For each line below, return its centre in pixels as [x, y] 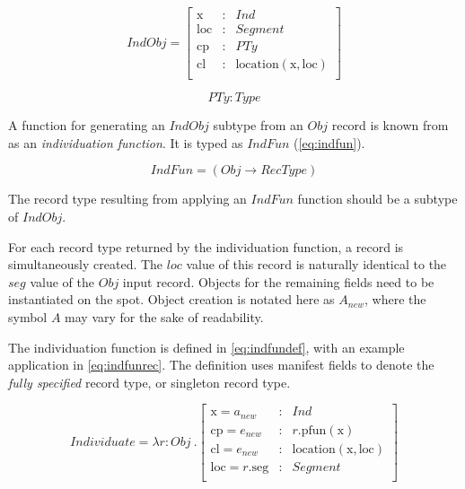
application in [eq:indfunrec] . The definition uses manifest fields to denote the [221, 365]
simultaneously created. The [86, 264]
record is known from [390, 125]
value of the [62, 281]
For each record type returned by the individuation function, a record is [206, 246]
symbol [28, 316]
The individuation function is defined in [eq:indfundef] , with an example [206, 347]
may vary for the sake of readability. [164, 316]
